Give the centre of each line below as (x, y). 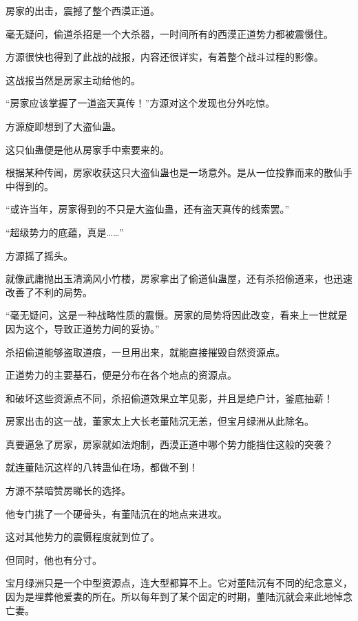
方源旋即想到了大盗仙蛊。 (63, 126)
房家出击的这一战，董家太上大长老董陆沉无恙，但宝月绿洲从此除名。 (160, 421)
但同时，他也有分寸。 (54, 559)
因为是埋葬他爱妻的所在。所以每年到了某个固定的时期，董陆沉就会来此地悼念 (179, 597)
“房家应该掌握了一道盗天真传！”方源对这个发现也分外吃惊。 (140, 103)
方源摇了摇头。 (39, 255)
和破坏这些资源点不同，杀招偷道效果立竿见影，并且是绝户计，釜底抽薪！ (169, 398)
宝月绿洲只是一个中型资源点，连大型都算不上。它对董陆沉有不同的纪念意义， (179, 583)
